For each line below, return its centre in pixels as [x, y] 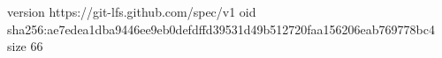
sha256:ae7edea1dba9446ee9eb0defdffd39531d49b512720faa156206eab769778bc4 [221, 29]
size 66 [25, 46]
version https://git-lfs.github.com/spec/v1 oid [132, 11]
